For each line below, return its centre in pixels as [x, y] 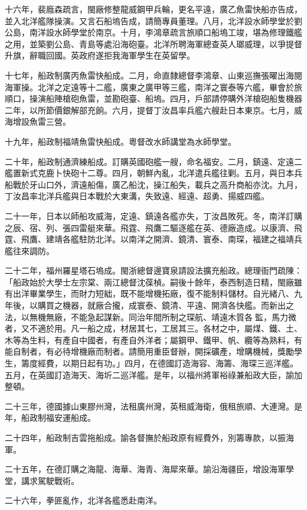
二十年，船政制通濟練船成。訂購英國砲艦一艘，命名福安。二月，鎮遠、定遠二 [153, 161]
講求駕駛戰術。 [50, 480]
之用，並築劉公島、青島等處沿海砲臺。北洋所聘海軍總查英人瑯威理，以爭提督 [153, 43]
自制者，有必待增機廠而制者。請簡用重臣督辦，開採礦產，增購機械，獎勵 [153, 351]
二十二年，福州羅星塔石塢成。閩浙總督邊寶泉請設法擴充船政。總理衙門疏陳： [153, 270]
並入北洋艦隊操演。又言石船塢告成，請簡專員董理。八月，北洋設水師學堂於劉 [153, 20]
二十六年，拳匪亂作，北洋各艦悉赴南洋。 [83, 500]
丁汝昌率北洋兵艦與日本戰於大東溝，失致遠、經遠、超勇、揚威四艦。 [137, 196]
